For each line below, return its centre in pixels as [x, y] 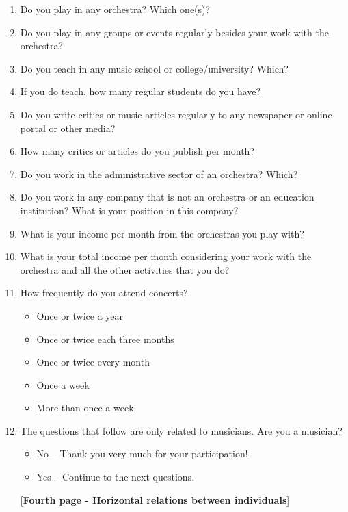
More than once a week [85, 408]
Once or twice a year [80, 315]
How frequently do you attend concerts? [104, 293]
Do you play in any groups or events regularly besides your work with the [174, 32]
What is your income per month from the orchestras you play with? [162, 233]
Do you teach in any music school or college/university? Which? [154, 68]
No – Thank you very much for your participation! [142, 453]
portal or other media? [68, 128]
